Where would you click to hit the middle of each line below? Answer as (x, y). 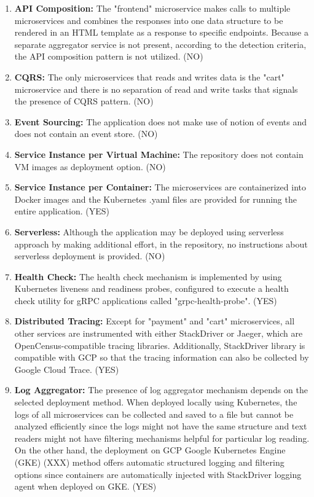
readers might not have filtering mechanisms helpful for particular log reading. (162, 438)
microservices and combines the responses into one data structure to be (149, 20)
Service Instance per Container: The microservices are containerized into (160, 187)
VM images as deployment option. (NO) (90, 166)
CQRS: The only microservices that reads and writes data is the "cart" (149, 76)
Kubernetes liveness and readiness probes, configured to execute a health (151, 288)
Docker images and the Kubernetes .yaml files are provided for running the (155, 199)
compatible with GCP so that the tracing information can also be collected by (162, 357)
